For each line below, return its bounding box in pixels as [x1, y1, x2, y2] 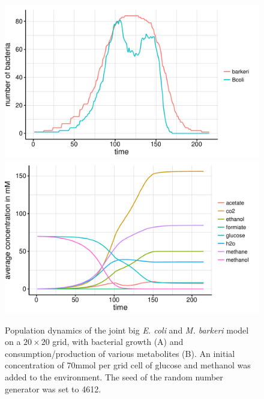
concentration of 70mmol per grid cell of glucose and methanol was [5, 359, 251, 371]
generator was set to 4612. [5, 382, 101, 395]
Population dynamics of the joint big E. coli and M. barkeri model [5, 323, 249, 336]
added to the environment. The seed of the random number [5, 371, 223, 383]
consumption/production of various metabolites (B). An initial [5, 347, 235, 359]
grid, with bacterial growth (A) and [52, 335, 184, 348]
